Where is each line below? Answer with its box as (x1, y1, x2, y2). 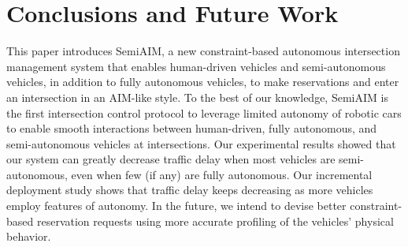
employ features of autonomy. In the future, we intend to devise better (6, 197, 347, 214)
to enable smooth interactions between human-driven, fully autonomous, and (6, 120, 377, 137)
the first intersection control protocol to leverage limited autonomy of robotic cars (6, 104, 402, 121)
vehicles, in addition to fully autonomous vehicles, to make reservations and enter (6, 73, 399, 90)
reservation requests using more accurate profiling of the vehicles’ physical (36, 212, 394, 229)
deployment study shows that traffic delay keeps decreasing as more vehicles (6, 182, 373, 198)
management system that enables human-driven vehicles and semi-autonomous (6, 58, 386, 74)
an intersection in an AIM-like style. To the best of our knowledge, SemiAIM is (6, 88, 388, 105)
